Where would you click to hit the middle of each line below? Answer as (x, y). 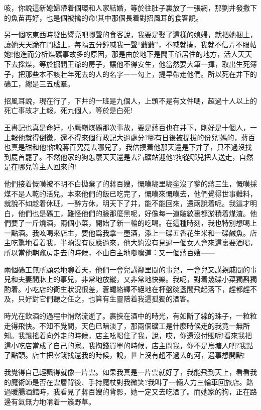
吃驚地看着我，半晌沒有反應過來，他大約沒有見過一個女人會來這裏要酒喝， (134, 242)
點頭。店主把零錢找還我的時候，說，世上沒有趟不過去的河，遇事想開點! (128, 355)
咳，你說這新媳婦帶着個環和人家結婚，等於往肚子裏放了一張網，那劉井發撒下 (130, 8)
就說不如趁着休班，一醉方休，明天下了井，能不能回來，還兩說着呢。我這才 (127, 203)
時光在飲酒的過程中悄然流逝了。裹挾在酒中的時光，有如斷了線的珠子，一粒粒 (130, 316)
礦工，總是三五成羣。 (39, 84)
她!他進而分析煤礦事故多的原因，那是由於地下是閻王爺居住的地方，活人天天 (128, 54)
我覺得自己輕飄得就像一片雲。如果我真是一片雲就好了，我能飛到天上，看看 (127, 372)
